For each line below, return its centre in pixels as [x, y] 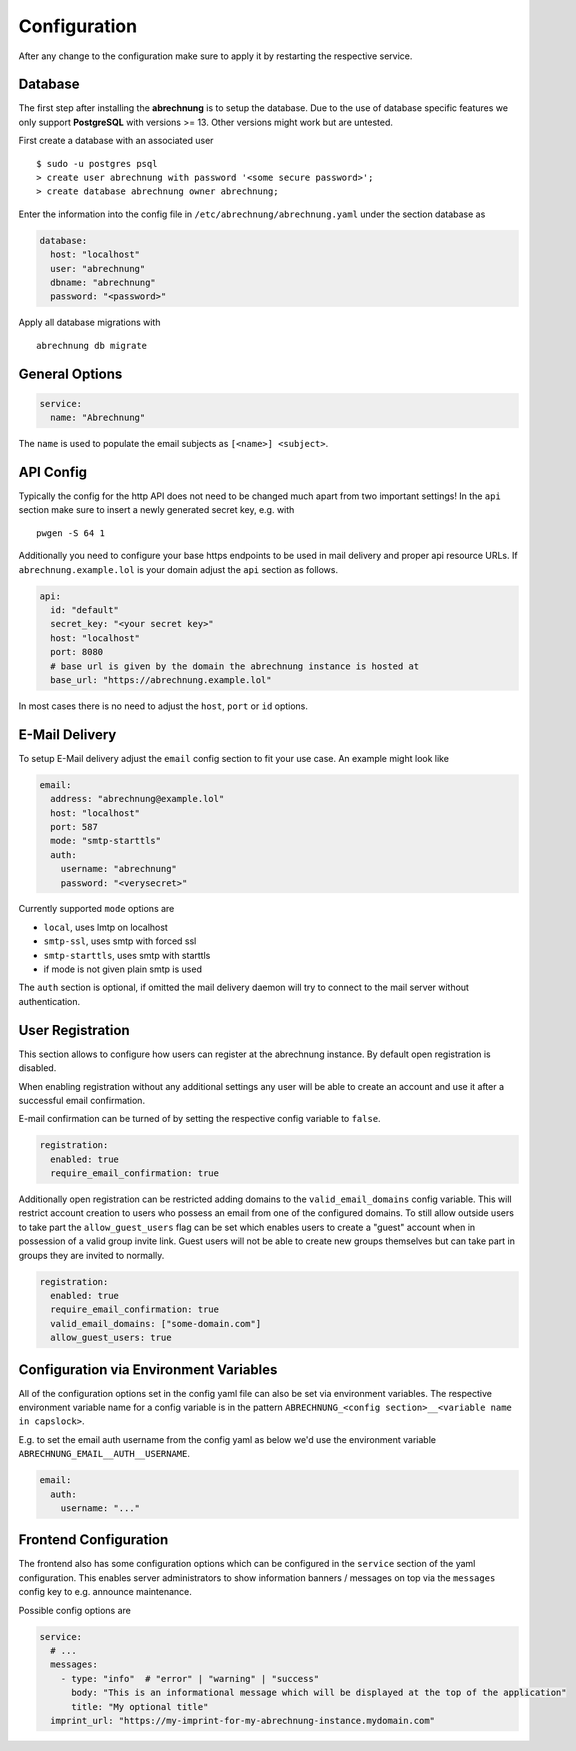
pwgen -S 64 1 [70, 533]
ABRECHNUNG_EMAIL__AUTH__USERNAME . [104, 1454]
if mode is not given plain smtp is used [122, 969]
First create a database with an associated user [116, 141]
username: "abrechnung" [118, 869]
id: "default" [85, 609]
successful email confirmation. [81, 1100]
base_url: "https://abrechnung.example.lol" [161, 679]
